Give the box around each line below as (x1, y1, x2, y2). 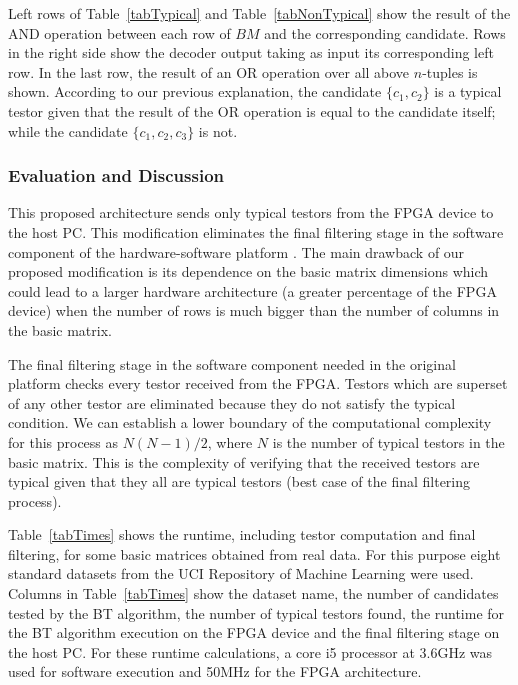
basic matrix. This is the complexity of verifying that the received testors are (8, 451, 480, 472)
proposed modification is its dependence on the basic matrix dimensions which (8, 261, 489, 282)
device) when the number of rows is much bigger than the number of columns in (8, 300, 500, 321)
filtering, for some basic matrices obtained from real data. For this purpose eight (8, 543, 501, 564)
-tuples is (422, 61, 478, 82)
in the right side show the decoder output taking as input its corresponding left (8, 42, 494, 63)
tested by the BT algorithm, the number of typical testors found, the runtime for (8, 602, 505, 623)
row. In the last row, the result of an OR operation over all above (8, 61, 410, 82)
